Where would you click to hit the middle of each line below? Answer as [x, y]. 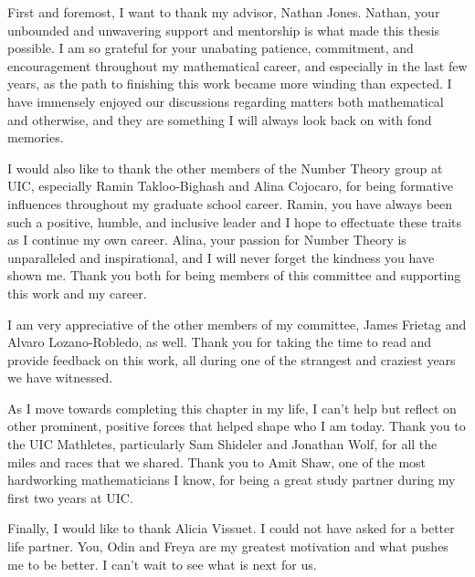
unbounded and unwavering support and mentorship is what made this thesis [224, 30]
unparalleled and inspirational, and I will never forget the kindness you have [221, 257]
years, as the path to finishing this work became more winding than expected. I [230, 84]
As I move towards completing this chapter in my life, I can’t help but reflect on [232, 408]
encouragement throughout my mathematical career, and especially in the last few [237, 65]
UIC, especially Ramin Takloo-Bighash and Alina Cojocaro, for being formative [230, 186]
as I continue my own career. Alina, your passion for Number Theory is [207, 240]
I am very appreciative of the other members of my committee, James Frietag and [237, 324]
